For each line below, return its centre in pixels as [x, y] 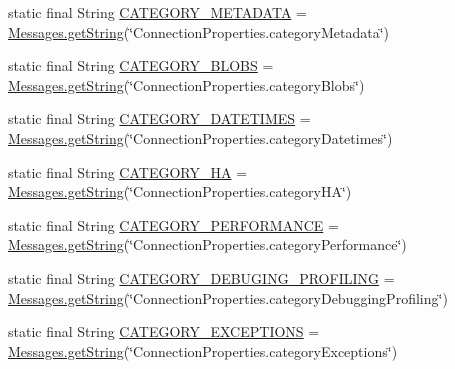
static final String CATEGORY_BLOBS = [141, 65]
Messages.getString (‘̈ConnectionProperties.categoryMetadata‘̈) [199, 31]
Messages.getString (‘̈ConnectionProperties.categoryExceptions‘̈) [203, 350]
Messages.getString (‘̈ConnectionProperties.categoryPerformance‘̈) [207, 244]
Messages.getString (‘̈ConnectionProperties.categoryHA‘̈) [180, 191]
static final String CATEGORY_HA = [128, 171]
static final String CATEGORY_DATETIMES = [159, 118]
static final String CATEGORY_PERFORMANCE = [173, 224]
